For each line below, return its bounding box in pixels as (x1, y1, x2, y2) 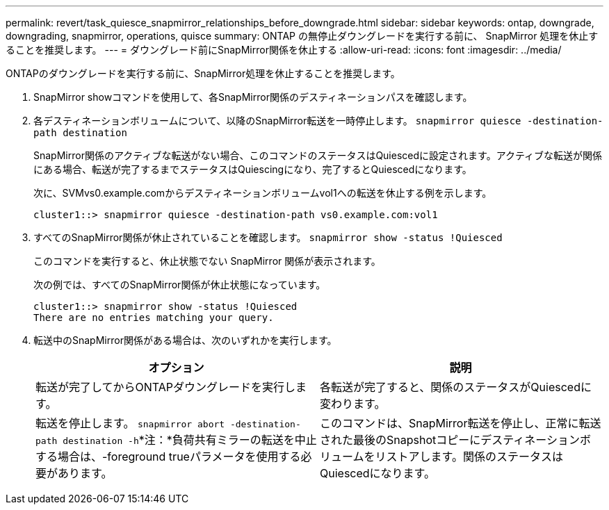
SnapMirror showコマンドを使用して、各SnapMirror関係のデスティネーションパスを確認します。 (33, 91, 473, 103)
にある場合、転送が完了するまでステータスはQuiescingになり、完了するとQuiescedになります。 (33, 163, 472, 175)
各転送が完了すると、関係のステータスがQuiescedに (320, 380, 592, 394)
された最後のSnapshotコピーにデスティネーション (320, 433, 580, 447)
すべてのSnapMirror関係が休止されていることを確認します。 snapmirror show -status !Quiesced (33, 231, 503, 243)
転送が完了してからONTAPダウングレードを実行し (35, 380, 296, 394)
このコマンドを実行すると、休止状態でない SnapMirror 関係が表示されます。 (33, 255, 381, 267)
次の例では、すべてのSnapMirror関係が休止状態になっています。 (33, 279, 326, 290)
